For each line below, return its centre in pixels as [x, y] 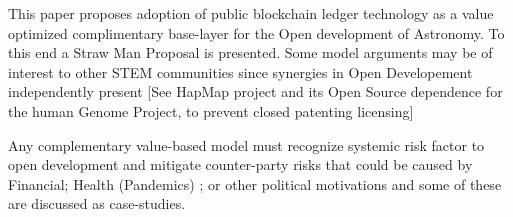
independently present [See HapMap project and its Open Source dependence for [255, 91]
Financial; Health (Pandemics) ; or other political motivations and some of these [255, 183]
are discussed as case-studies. [97, 203]
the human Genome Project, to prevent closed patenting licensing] [211, 110]
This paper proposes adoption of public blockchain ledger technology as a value [251, 13]
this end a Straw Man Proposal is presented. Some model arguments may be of [250, 52]
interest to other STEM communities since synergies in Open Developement [240, 71]
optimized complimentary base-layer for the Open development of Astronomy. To [256, 32]
